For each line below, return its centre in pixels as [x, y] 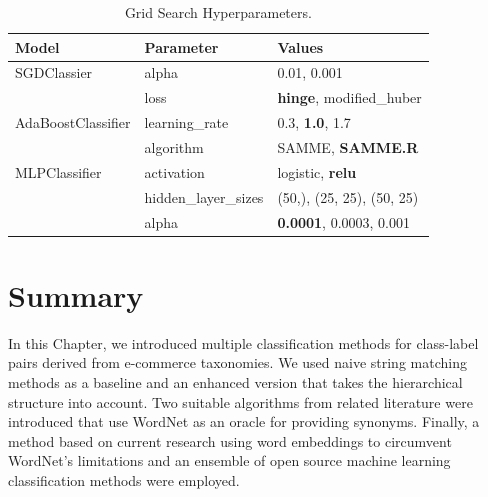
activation [174, 171]
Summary [76, 294]
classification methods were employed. [124, 479]
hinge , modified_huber [349, 97]
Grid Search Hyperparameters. [218, 12]
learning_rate [186, 122]
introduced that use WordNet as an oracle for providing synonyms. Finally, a [244, 421]
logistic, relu [317, 171]
